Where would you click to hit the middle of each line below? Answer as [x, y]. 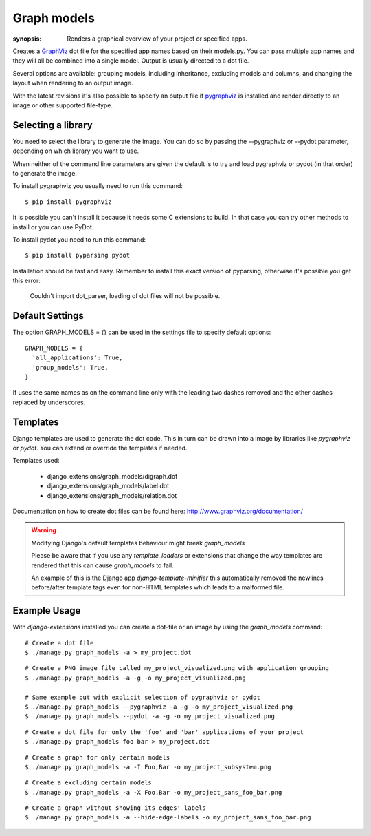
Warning [44, 530]
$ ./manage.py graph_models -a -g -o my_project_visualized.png [136, 678]
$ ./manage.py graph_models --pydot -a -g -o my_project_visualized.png [150, 717]
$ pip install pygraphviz [69, 202]
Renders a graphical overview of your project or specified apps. [157, 39]
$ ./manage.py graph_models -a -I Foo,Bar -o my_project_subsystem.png [148, 767]
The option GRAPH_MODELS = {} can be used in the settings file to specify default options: [142, 332]
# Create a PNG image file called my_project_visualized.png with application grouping [177, 668]
